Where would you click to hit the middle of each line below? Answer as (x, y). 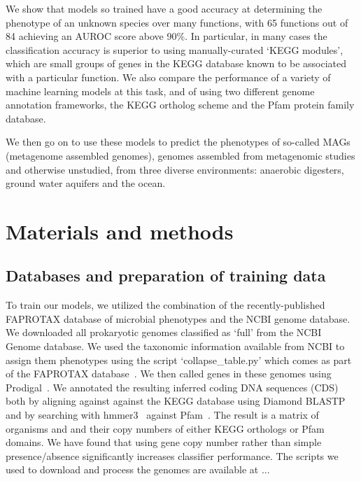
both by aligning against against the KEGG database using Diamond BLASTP (176, 401)
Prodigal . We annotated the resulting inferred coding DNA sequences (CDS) (172, 387)
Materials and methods (120, 231)
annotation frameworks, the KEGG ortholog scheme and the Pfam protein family (180, 105)
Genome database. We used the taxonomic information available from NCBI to (175, 346)
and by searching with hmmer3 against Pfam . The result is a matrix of (162, 415)
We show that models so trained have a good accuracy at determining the (164, 8)
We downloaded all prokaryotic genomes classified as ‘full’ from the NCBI (164, 332)
